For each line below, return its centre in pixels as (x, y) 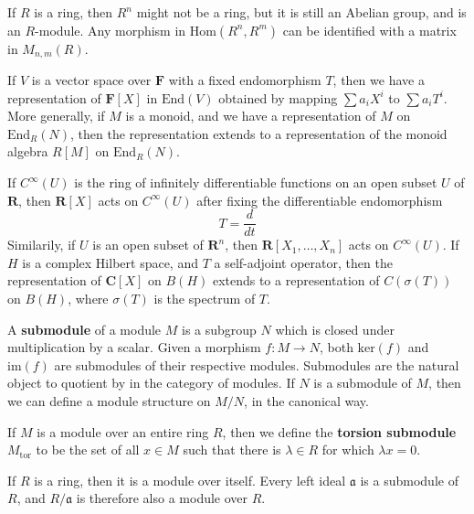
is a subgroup (219, 329)
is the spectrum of (205, 299)
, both (336, 347)
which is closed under (335, 329)
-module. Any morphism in (111, 30)
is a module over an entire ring (123, 431)
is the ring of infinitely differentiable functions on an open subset (256, 182)
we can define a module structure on (109, 401)
